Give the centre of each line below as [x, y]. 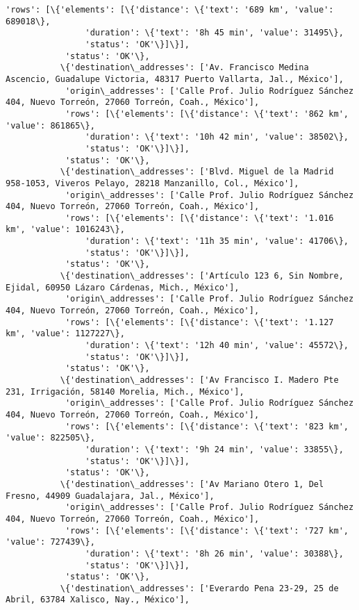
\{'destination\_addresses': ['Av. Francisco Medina [184, 68]
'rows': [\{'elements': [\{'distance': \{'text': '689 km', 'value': [170, 10]
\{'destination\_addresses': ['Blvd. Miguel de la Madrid [197, 172]
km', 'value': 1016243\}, [65, 230]
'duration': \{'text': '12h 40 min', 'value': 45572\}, [217, 346]
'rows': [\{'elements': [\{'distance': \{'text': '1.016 [199, 218]
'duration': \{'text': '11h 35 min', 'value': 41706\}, [217, 241]
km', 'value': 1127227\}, [65, 334]
